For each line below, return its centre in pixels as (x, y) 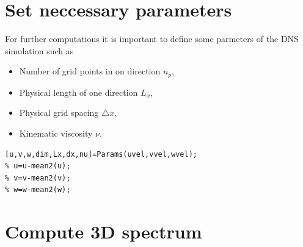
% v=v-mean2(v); (38, 178)
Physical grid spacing (59, 113)
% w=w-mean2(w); (38, 190)
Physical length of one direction (78, 92)
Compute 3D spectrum (104, 231)
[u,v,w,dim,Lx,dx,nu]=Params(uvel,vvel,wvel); (101, 154)
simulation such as (39, 50)
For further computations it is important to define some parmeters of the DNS (152, 39)
